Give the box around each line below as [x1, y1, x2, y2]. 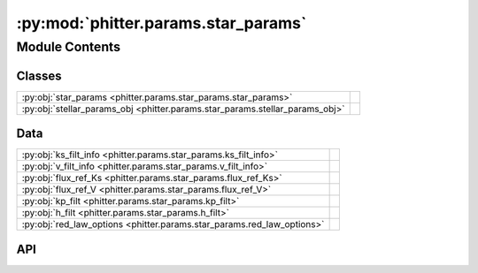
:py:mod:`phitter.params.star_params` [16, 13, 307, 33]
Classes [16, 68, 62, 83]
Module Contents [16, 39, 121, 55]
